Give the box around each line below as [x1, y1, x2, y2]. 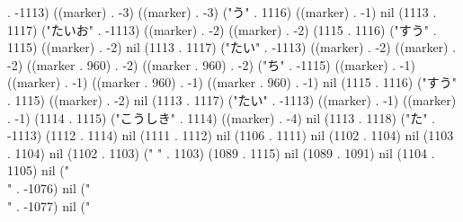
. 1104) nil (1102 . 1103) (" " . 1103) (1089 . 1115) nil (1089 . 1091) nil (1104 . [7, 143, 435, 162]
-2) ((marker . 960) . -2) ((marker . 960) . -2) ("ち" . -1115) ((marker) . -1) [7, 55, 415, 74]
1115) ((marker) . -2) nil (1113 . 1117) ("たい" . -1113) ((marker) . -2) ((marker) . [7, 38, 457, 57]
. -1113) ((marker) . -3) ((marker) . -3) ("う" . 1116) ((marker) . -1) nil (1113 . [7, 3, 437, 21]
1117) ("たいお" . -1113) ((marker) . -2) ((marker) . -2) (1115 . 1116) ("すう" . [7, 20, 437, 39]
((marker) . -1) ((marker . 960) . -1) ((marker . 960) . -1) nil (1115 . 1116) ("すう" [7, 73, 457, 92]
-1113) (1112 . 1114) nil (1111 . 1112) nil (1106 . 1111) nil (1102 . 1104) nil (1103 [7, 126, 454, 145]
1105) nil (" [7, 161, 70, 180]
